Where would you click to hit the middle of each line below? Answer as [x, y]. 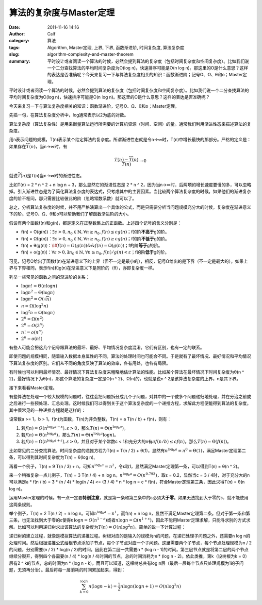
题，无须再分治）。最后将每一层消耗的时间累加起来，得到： [67, 570]
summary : [20, 61]
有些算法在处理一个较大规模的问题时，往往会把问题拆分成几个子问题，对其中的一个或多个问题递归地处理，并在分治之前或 [130, 397]
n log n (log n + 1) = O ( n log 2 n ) [151, 586]
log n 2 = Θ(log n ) [38, 292]
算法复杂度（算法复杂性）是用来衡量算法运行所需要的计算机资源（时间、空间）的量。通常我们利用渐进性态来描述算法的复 [130, 124]
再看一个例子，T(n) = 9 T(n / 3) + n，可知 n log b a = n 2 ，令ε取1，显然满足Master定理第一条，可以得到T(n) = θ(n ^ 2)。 [125, 466]
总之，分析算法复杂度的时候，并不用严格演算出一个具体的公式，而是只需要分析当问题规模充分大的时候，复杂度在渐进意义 [130, 207]
